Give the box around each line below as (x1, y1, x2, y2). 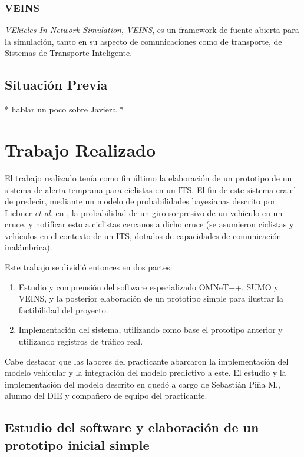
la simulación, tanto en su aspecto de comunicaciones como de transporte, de (5, 35, 282, 47)
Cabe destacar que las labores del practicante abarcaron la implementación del (5, 355, 289, 367)
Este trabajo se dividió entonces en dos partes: (5, 261, 173, 273)
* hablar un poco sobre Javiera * (5, 103, 124, 115)
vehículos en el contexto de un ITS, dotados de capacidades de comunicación (5, 229, 282, 241)
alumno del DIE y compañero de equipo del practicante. (5, 389, 207, 402)
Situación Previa (5, 75, 108, 94)
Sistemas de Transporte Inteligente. (5, 47, 133, 59)
